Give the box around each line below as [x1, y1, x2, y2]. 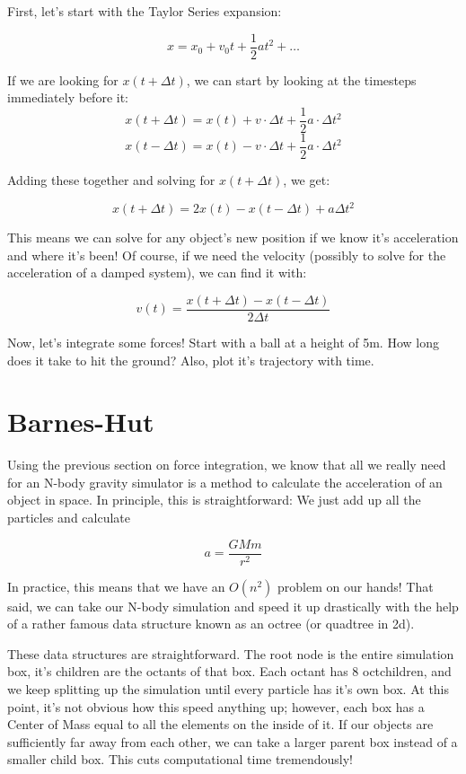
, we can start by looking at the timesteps [186, 70, 417, 89]
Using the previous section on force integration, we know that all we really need [7, 455, 446, 474]
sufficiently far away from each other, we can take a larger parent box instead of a [7, 732, 458, 751]
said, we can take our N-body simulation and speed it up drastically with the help [7, 596, 459, 615]
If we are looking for [7, 70, 119, 89]
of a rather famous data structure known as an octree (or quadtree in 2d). [7, 614, 415, 633]
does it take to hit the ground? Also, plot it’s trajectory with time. [7, 350, 374, 369]
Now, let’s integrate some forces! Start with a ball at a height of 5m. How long [7, 332, 439, 351]
